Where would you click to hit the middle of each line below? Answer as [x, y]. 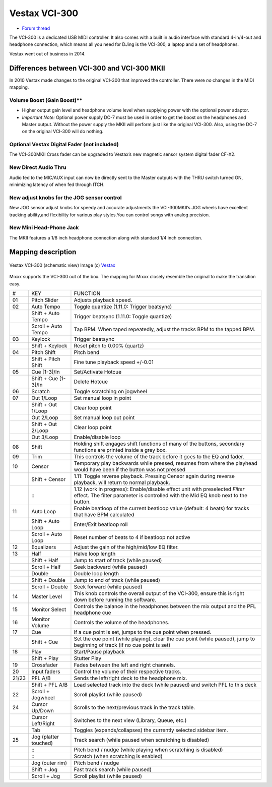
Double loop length [96, 574]
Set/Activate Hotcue [98, 372]
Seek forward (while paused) [108, 587]
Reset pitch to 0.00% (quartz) [109, 346]
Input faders [46, 672]
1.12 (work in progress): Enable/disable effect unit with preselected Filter [159, 489]
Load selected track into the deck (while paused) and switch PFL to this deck [165, 685]
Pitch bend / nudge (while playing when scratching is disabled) [148, 750]
